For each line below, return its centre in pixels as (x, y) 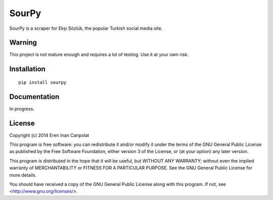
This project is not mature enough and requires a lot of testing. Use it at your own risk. (99, 55)
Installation (27, 69)
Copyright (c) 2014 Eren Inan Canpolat (49, 135)
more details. (23, 175)
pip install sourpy (42, 82)
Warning (23, 43)
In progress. (22, 109)
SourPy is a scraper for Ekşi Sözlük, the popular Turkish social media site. (86, 28)
